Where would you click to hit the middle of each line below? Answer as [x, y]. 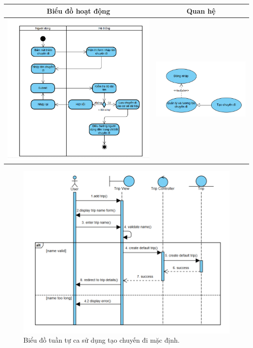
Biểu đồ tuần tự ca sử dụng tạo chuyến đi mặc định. [102, 340]
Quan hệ [201, 10]
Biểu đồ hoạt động [78, 10]
